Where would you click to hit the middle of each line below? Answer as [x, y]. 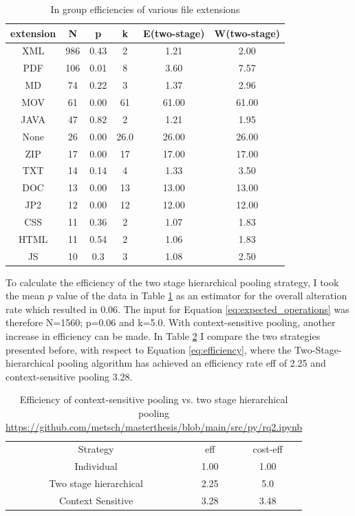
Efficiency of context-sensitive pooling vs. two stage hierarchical [154, 399]
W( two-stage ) [247, 33]
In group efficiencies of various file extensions [145, 9]
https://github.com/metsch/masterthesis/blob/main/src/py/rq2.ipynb [154, 426]
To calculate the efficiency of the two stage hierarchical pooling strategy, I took [172, 282]
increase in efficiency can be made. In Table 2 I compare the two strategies [163, 336]
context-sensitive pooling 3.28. [69, 376]
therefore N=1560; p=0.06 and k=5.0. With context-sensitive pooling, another [171, 322]
